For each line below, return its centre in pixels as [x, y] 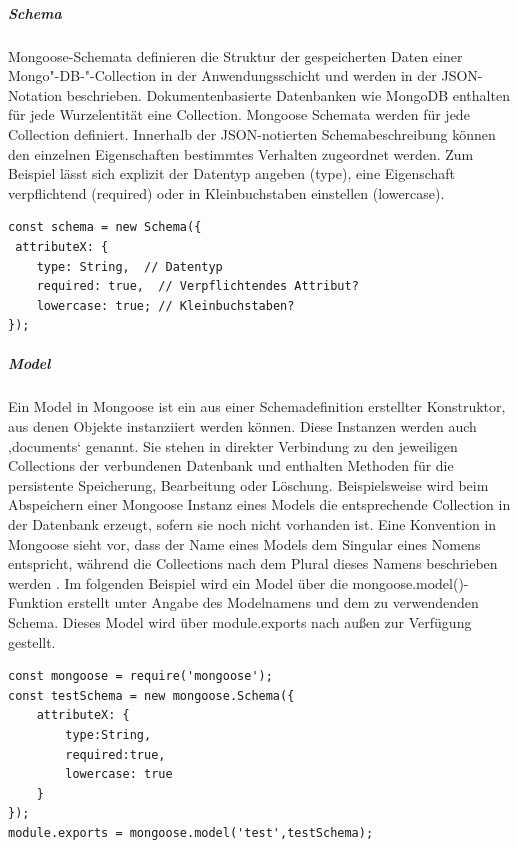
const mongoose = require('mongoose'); [140, 676]
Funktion [36, 602]
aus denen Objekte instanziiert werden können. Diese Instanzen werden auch [242, 426]
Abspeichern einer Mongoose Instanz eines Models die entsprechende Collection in [259, 504]
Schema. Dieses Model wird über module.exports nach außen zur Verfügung [240, 621]
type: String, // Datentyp [129, 266]
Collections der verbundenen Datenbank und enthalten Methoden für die [231, 465]
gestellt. [32, 641]
